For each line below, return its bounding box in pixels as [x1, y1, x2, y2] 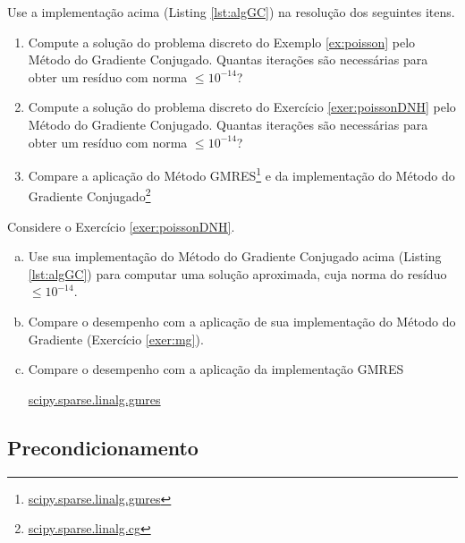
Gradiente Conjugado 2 [28, 184, 151, 206]
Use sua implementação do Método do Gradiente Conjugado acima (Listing [28, 247, 442, 266]
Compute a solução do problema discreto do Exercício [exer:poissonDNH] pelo [28, 98, 456, 116]
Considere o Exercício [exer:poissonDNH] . [7, 216, 235, 235]
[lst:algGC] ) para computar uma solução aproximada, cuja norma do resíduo [28, 264, 447, 283]
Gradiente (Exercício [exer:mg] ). [28, 329, 204, 348]
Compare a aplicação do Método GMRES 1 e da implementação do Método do [28, 164, 455, 184]
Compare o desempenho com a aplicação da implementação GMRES [28, 360, 404, 378]
